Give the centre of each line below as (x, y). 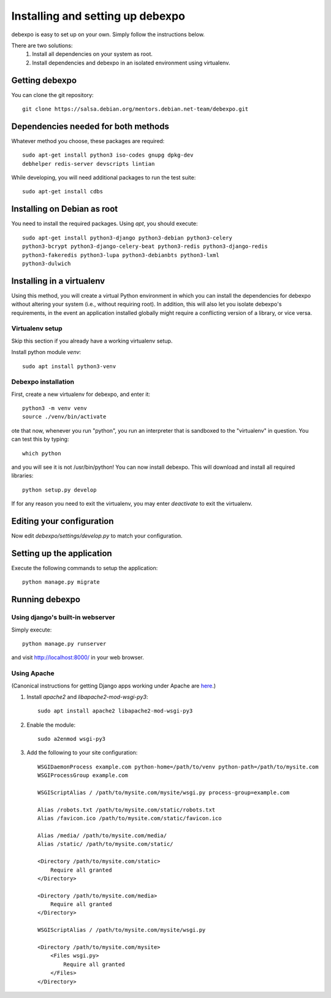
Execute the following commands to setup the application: (85, 568)
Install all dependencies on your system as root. (93, 54)
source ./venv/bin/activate (64, 417)
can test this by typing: (40, 439)
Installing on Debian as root (65, 209)
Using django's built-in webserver (63, 617)
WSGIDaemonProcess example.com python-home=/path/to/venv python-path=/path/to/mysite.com (178, 767)
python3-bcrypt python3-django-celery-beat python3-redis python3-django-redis (145, 246)
